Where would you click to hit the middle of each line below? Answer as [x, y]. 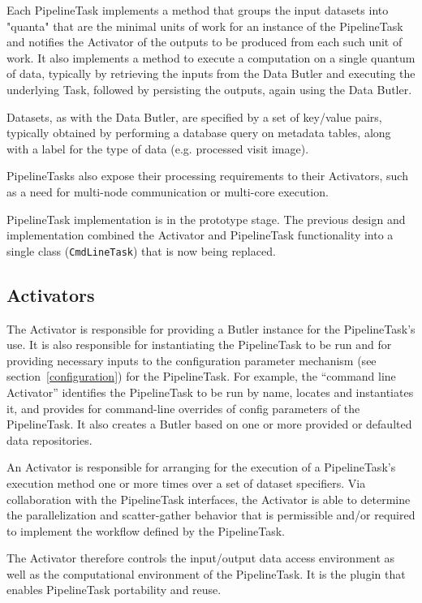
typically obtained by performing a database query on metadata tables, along [199, 133]
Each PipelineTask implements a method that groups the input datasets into [198, 10]
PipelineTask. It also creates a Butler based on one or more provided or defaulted [209, 424]
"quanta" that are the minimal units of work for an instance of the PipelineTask [205, 26]
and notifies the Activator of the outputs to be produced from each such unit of [205, 42]
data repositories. [50, 439]
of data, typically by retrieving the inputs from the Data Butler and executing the [211, 73]
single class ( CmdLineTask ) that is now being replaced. [141, 250]
